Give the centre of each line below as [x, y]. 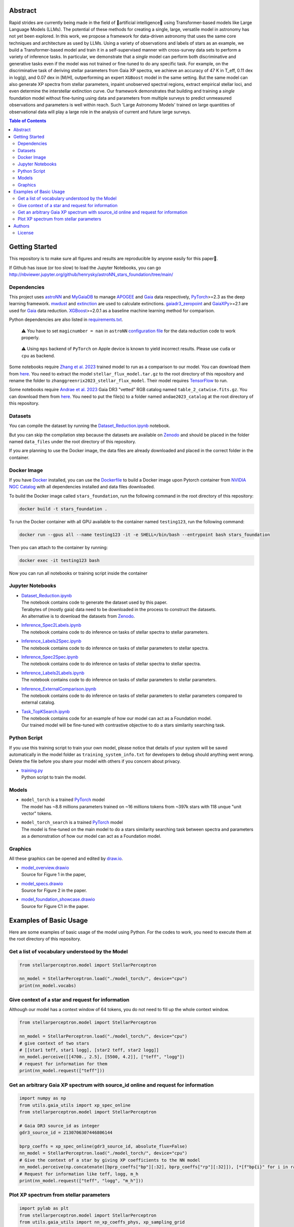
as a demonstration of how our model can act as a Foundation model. [91, 836]
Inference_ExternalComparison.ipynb [59, 689]
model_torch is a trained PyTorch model [63, 800]
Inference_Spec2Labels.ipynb [51, 625]
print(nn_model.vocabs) [48, 986]
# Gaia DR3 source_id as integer [60, 1126]
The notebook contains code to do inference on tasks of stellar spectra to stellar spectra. [111, 664]
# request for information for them [63, 1064]
